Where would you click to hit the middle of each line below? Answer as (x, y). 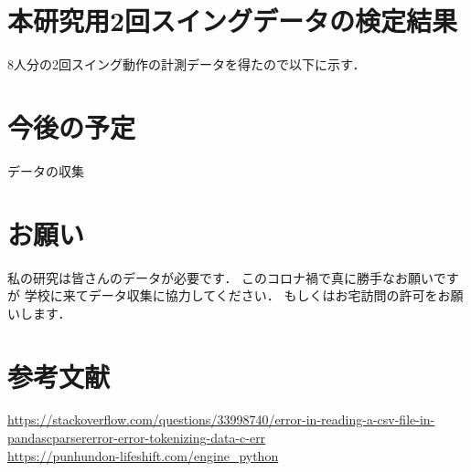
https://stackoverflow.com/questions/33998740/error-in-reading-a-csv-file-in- (221, 420)
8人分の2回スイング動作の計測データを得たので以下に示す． (187, 64)
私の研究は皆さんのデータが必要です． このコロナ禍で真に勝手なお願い (220, 277)
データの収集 (46, 170)
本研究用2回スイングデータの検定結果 (233, 21)
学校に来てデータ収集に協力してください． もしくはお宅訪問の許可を (231, 295)
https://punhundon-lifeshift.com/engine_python (143, 455)
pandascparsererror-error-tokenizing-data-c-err (137, 438)
